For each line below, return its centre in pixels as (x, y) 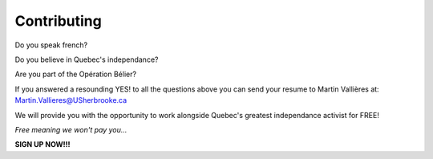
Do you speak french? (51, 45)
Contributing (58, 21)
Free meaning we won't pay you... (71, 129)
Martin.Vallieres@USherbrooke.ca (71, 100)
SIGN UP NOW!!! (43, 145)
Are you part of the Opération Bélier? (75, 74)
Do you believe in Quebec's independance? (87, 59)
